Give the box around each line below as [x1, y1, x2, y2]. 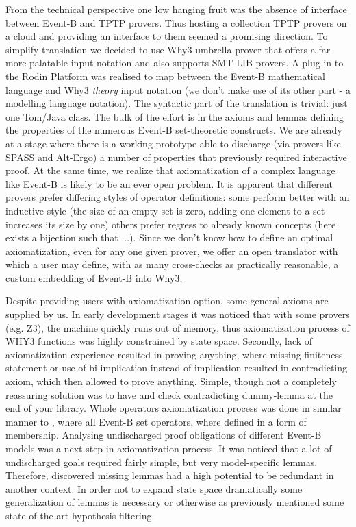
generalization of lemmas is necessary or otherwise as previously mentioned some [5, 495, 344, 509]
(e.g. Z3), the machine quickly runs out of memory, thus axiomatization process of [5, 320, 350, 334]
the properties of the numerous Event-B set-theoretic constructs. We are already [5, 123, 342, 137]
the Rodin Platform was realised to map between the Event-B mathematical [5, 69, 325, 83]
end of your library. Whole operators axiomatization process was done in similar [5, 401, 342, 415]
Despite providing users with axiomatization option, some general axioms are [5, 293, 329, 308]
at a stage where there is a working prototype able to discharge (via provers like [5, 136, 341, 150]
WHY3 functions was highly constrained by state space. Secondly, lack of [5, 334, 313, 348]
